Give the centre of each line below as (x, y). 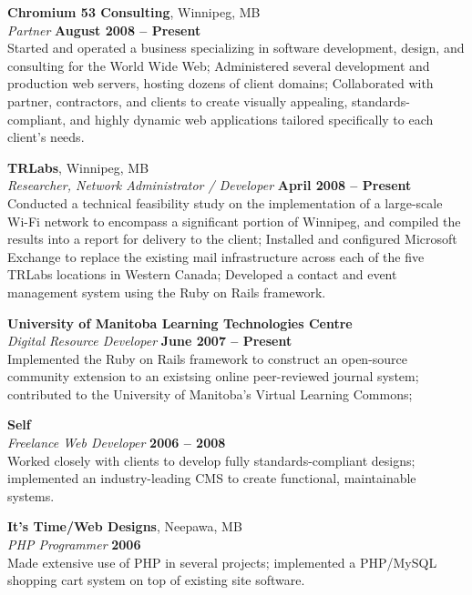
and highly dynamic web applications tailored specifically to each (251, 119)
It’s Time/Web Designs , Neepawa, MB (125, 526)
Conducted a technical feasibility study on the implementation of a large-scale (225, 202)
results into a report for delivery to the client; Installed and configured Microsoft (232, 239)
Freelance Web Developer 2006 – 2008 (117, 443)
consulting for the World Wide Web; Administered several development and (219, 65)
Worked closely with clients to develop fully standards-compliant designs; (211, 460)
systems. (31, 495)
